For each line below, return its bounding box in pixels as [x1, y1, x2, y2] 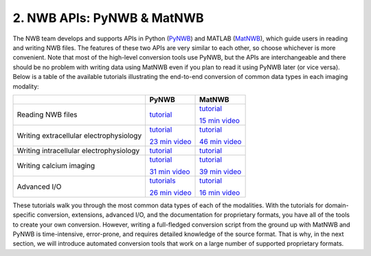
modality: [12, 82, 39, 91]
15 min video [199, 115, 240, 125]
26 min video [149, 187, 192, 197]
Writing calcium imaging [16, 161, 95, 170]
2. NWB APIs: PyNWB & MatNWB [12, 10, 204, 25]
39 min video [199, 167, 242, 176]
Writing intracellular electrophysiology [16, 146, 140, 155]
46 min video [199, 137, 242, 146]
